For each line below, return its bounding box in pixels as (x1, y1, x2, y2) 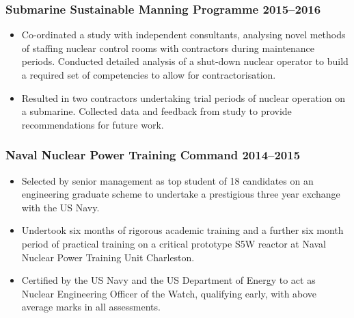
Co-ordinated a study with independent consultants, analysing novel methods (21, 27, 346, 42)
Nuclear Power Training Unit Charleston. (21, 250, 195, 264)
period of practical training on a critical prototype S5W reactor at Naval (21, 236, 326, 250)
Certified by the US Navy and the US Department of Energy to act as (21, 273, 316, 287)
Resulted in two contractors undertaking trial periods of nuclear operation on (21, 90, 346, 105)
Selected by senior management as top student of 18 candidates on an (21, 173, 314, 187)
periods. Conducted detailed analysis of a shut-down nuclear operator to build (21, 54, 349, 68)
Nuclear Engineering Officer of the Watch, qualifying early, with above (21, 286, 317, 300)
